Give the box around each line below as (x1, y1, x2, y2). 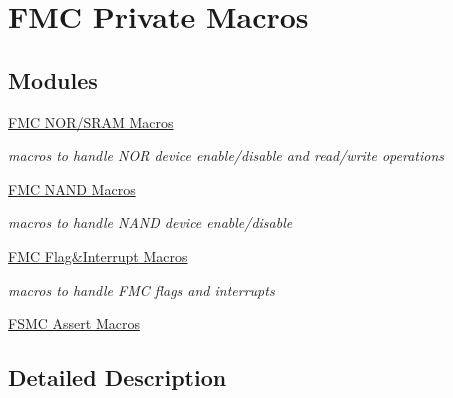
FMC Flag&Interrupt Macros (8, 245, 188, 266)
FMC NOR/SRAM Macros (8, 111, 174, 132)
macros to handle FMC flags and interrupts (8, 279, 275, 300)
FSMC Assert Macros (8, 313, 140, 334)
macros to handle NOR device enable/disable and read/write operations (8, 145, 445, 166)
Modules (8, 64, 98, 95)
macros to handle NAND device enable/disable (8, 212, 293, 233)
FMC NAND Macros (8, 178, 136, 199)
